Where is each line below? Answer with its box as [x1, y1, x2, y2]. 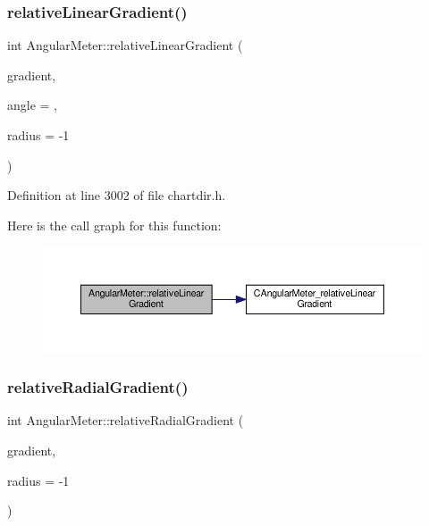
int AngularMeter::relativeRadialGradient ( [7, 411, 244, 430]
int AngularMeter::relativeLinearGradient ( [7, 36, 243, 54]
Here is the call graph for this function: [7, 215, 222, 234]
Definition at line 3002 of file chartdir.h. [7, 186, 226, 205]
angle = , [7, 96, 57, 114]
